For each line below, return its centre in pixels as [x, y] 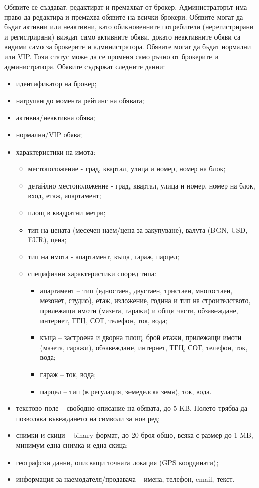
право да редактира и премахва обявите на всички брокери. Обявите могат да [124, 16]
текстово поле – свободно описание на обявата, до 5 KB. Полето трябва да [132, 408]
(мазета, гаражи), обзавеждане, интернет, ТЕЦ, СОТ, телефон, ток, [144, 347]
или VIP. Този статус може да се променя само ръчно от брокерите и [111, 56]
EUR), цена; [47, 239]
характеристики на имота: [56, 151]
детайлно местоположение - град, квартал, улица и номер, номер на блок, [142, 185]
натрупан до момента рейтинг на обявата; [80, 100]
